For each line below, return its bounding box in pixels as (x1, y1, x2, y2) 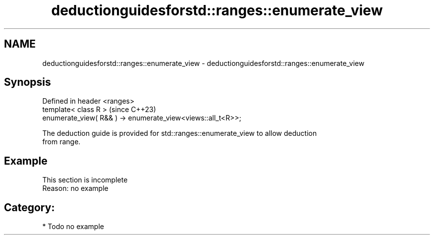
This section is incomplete (42, 176, 128, 184)
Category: (4, 201, 55, 214)
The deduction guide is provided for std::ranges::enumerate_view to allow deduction (42, 129, 317, 138)
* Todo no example (42, 222, 104, 231)
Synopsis (4, 76, 51, 89)
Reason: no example (42, 184, 108, 193)
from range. (42, 137, 81, 146)
